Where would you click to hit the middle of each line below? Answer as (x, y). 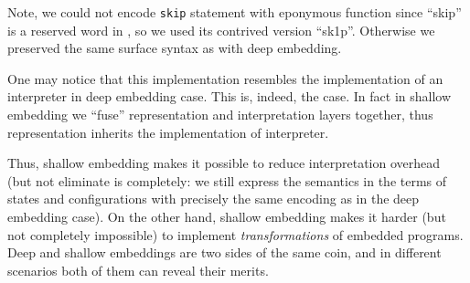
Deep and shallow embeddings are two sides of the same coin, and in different (224, 252)
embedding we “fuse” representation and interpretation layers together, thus (220, 115)
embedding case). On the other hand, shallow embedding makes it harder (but (227, 216)
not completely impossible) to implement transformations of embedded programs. (235, 234)
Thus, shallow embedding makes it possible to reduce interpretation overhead (224, 163)
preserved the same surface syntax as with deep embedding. (175, 48)
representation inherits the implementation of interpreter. (168, 132)
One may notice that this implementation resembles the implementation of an (225, 78)
